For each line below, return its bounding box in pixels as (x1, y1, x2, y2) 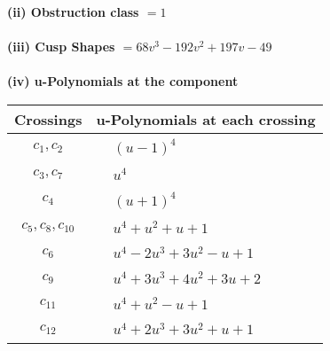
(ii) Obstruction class (7, 3, 139, 20)
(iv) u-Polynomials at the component (7, 72, 239, 90)
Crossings (14, 108, 82, 129)
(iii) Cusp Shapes (7, 37, 115, 56)
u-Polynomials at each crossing (96, 108, 316, 129)
